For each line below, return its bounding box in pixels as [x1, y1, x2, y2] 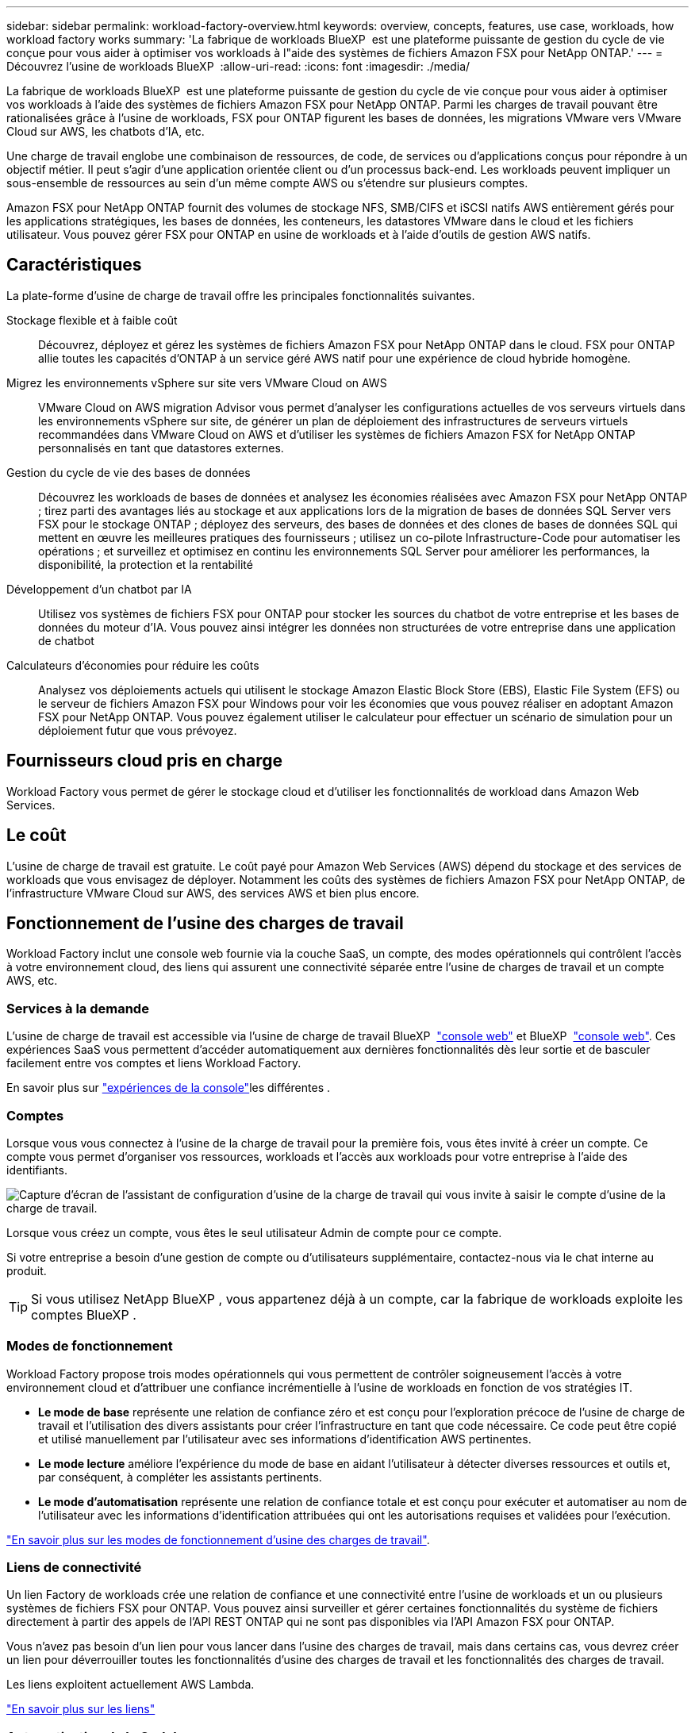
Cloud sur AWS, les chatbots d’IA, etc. [6, 125, 205, 138]
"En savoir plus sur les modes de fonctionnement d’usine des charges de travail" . [6, 1532, 430, 1547]
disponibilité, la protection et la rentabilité [38, 557, 253, 571]
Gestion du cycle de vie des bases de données [6, 465, 251, 479]
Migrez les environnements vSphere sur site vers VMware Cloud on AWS [6, 375, 387, 390]
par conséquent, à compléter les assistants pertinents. [38, 1470, 322, 1484]
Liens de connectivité [6, 1559, 142, 1575]
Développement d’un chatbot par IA [6, 582, 192, 596]
